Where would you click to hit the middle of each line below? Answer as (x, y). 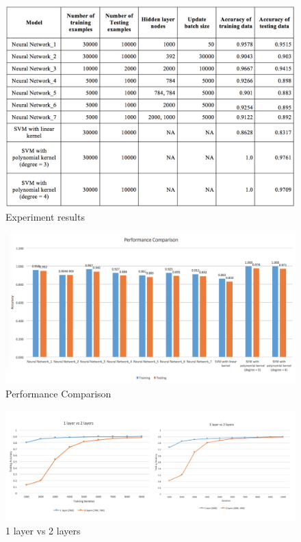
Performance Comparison (58, 394)
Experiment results (45, 217)
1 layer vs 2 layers (43, 531)
